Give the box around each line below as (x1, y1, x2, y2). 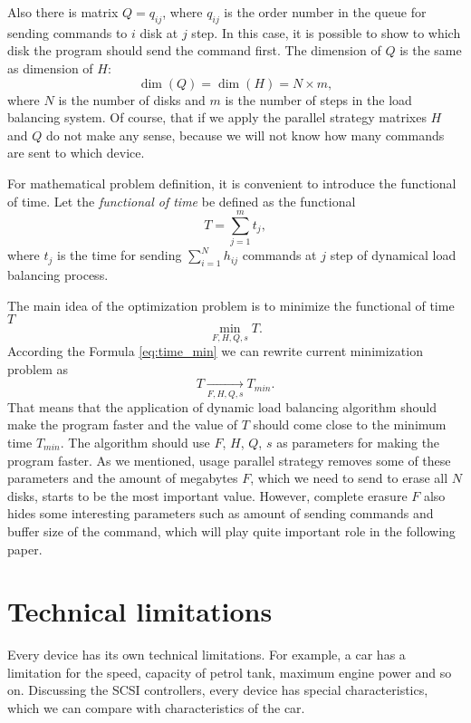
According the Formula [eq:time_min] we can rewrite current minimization (7, 342, 423, 361)
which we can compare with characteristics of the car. (7, 699, 305, 718)
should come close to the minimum (253, 415, 447, 434)
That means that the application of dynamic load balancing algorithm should (7, 397, 437, 416)
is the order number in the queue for (224, 3, 427, 21)
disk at (139, 23, 178, 42)
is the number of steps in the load (225, 90, 412, 109)
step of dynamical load (330, 246, 457, 265)
